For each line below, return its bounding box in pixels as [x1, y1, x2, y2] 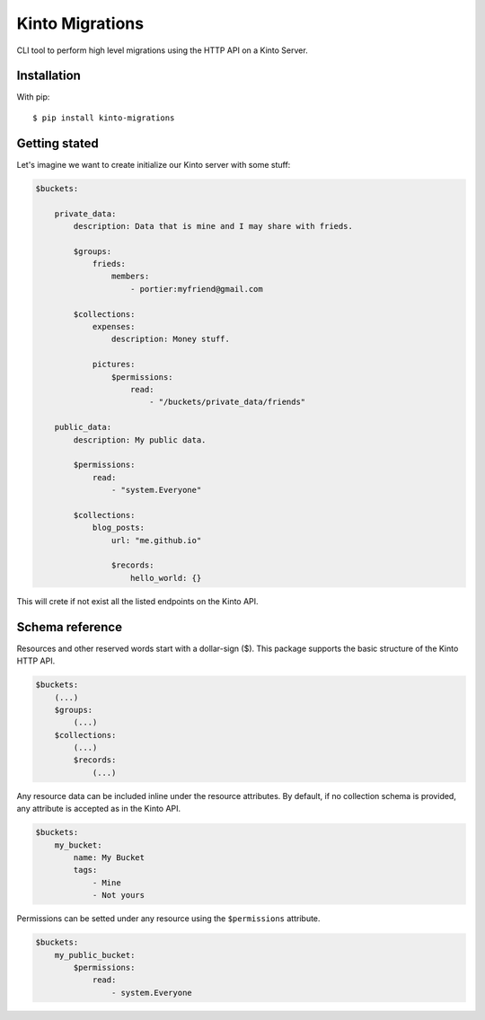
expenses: [92, 321, 136, 332]
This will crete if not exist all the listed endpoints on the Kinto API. [16, 595, 260, 606]
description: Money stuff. [110, 334, 231, 345]
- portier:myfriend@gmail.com [130, 284, 264, 294]
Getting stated [16, 136, 99, 151]
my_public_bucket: [54, 950, 136, 960]
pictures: [92, 359, 136, 370]
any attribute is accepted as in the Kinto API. [16, 804, 181, 814]
